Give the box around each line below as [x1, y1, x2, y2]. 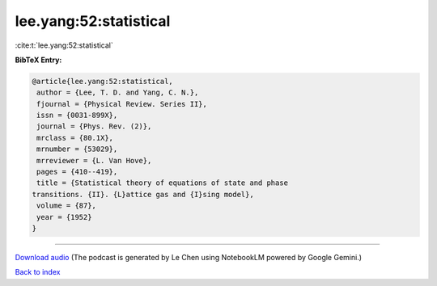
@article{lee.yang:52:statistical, [32, 77, 173, 86]
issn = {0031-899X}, [36, 111, 118, 120]
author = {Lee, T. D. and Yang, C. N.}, [36, 88, 199, 97]
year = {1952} [36, 212, 92, 221]
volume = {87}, [36, 201, 97, 210]
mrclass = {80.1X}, [36, 133, 113, 142]
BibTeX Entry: [15, 55, 62, 65]
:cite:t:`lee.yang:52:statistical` [15, 40, 113, 50]
